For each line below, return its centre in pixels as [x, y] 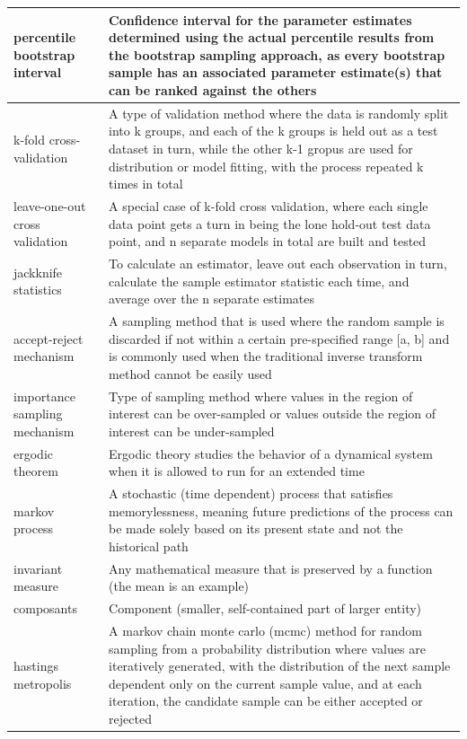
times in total [146, 184]
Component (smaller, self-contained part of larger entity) [265, 608]
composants [45, 608]
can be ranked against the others [213, 89]
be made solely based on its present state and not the [256, 528]
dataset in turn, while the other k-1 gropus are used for [261, 148]
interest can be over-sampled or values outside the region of [273, 413]
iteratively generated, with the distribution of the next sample [280, 666]
